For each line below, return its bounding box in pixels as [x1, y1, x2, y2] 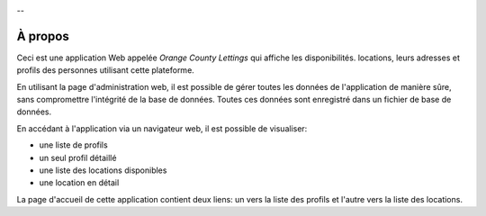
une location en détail [39, 177, 120, 188]
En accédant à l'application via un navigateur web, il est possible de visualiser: [16, 122, 308, 134]
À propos [16, 28, 69, 44]
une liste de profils [39, 139, 108, 150]
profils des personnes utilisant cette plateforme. [16, 65, 195, 76]
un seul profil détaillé [39, 152, 117, 163]
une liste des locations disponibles [39, 165, 167, 175]
